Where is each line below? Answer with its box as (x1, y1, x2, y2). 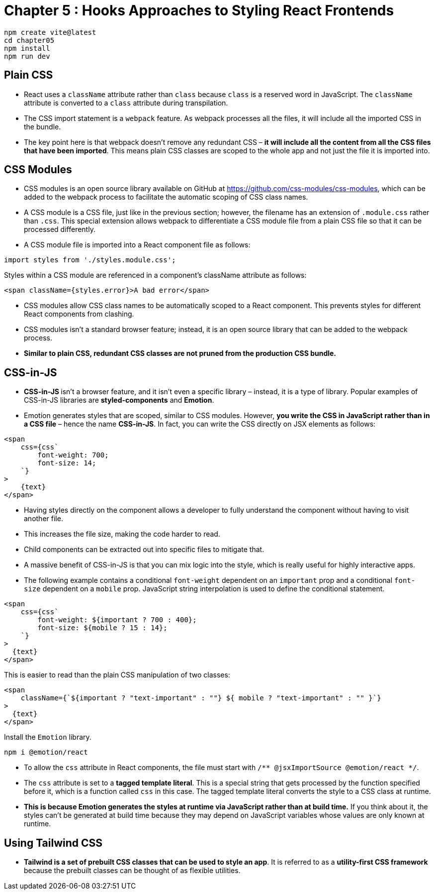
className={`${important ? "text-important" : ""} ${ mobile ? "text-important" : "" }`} (20, 694, 381, 702)
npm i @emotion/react (4, 748, 88, 757)
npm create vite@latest (4, 28, 96, 36)
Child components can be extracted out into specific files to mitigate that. (24, 545, 264, 554)
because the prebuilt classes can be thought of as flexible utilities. (24, 866, 241, 875)
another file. (24, 514, 63, 523)
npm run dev (4, 52, 50, 60)
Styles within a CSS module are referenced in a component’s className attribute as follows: (4, 271, 307, 280)
